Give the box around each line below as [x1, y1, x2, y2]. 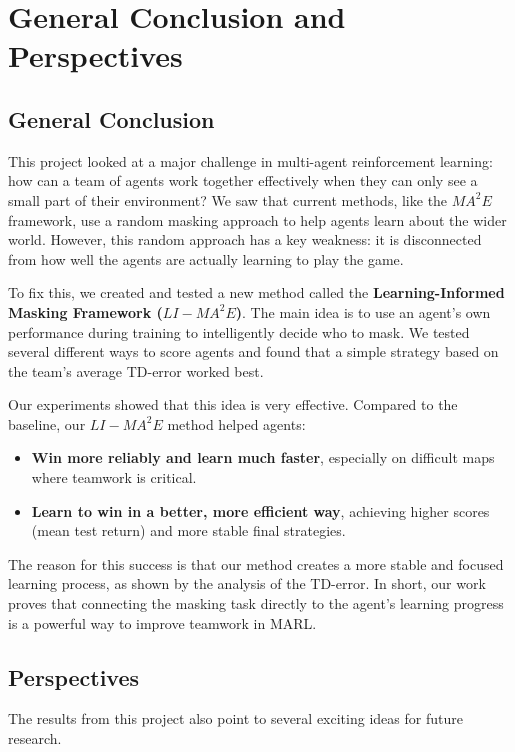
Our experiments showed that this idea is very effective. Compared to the [8, 394, 458, 415]
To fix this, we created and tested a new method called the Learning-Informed [8, 282, 505, 303]
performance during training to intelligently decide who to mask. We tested [8, 321, 470, 342]
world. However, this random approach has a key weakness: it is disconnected [8, 229, 482, 250]
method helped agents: [167, 413, 306, 434]
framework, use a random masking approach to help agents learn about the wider [8, 209, 507, 230]
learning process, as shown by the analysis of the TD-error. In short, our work [8, 573, 486, 594]
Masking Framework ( [8, 301, 163, 322]
